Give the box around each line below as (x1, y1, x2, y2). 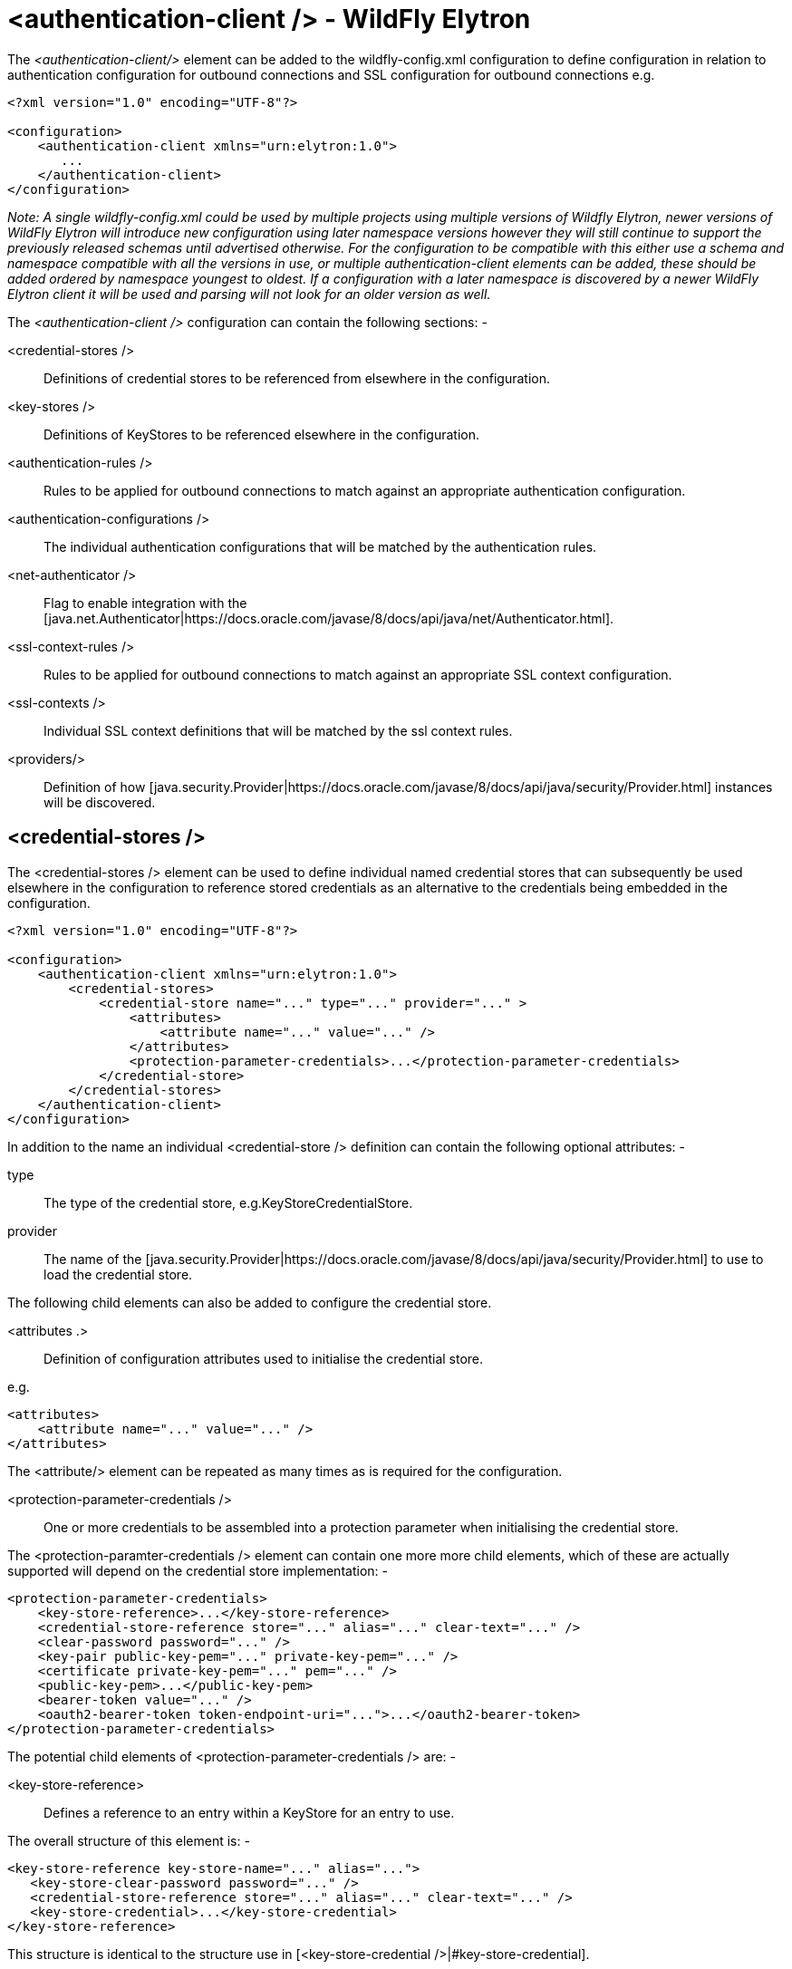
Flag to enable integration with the (43, 594, 247, 611)
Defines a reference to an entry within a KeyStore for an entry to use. (43, 1804, 455, 1820)
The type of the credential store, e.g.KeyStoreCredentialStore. (43, 1194, 413, 1211)
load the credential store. (43, 1266, 193, 1282)
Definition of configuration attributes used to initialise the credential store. (43, 1350, 484, 1366)
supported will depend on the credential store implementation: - (7, 1562, 388, 1578)
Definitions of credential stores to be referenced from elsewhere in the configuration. (43, 370, 550, 386)
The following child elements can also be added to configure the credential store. (7, 1294, 492, 1310)
